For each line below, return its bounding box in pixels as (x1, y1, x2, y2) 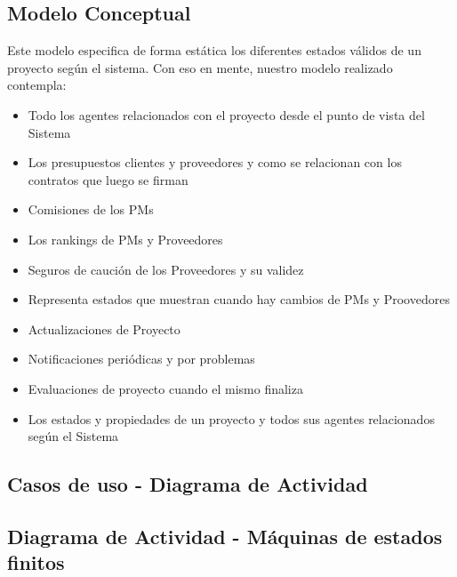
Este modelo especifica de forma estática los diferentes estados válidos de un (7, 41, 421, 60)
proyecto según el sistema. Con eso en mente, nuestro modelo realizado (7, 58, 393, 76)
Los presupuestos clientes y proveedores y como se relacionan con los (28, 153, 402, 172)
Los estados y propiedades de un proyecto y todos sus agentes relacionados (28, 409, 435, 428)
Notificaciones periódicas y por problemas (28, 349, 255, 368)
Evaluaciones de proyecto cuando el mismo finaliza (28, 379, 303, 397)
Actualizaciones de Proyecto (28, 319, 180, 338)
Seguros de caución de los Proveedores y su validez (28, 260, 304, 278)
